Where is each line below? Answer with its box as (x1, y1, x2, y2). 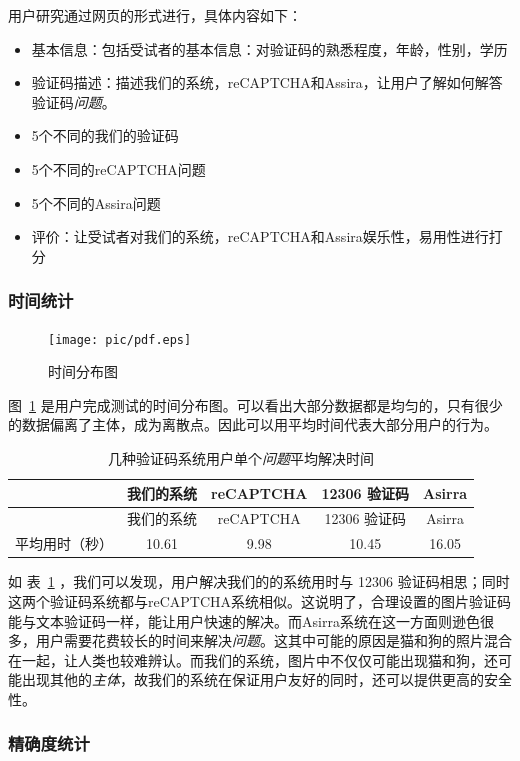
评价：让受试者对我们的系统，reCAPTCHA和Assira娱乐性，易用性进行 (31, 226, 489, 247)
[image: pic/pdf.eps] (48, 332, 192, 347)
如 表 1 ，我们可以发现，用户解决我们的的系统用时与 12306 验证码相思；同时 (8, 571, 510, 592)
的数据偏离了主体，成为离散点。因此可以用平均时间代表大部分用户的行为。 (8, 414, 498, 435)
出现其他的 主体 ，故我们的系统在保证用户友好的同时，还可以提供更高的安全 (21, 669, 512, 690)
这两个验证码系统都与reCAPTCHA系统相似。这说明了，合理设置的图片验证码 (8, 590, 512, 611)
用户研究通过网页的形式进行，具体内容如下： (8, 5, 302, 25)
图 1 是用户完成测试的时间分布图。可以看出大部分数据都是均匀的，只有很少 (8, 394, 503, 415)
